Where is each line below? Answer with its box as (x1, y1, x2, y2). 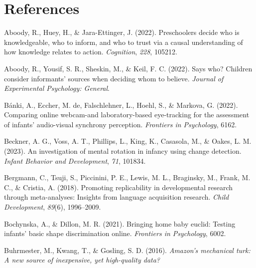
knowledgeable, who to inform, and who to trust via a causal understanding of (4, 36, 243, 47)
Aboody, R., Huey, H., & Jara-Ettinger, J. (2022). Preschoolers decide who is (4, 27, 240, 37)
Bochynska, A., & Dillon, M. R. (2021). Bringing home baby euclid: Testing (4, 218, 236, 229)
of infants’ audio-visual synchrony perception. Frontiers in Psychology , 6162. (4, 119, 237, 129)
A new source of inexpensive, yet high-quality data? (4, 255, 160, 265)
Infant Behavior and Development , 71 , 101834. (4, 155, 146, 166)
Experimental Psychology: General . (4, 83, 110, 93)
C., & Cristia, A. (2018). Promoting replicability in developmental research (4, 182, 233, 192)
